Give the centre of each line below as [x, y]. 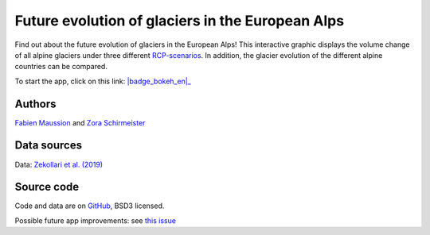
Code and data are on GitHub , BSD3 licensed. [90, 206]
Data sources [49, 146]
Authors [35, 104]
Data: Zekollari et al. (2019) [59, 164]
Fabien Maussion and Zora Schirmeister [80, 122]
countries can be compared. [61, 67]
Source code [47, 187]
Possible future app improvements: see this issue [96, 220]
